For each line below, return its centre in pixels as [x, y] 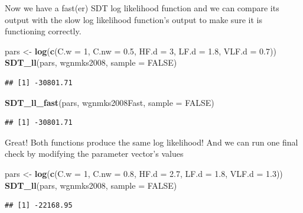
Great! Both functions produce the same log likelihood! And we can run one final [151, 142]
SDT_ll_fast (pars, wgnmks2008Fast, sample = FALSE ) [110, 102]
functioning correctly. [43, 31]
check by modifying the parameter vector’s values [94, 154]
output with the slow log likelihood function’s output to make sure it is [133, 19]
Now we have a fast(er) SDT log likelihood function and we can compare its [142, 8]
